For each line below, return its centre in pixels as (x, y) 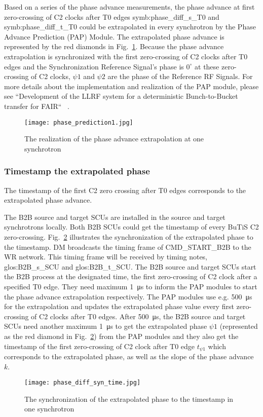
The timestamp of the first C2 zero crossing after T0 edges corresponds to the (125, 190)
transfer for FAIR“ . (37, 106)
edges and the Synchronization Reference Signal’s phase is (94, 66)
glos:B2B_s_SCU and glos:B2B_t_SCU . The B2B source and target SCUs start (130, 266)
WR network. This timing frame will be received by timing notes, (106, 257)
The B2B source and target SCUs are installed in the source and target (115, 217)
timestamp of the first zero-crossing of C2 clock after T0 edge (100, 346)
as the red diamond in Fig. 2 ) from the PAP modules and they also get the (121, 336)
